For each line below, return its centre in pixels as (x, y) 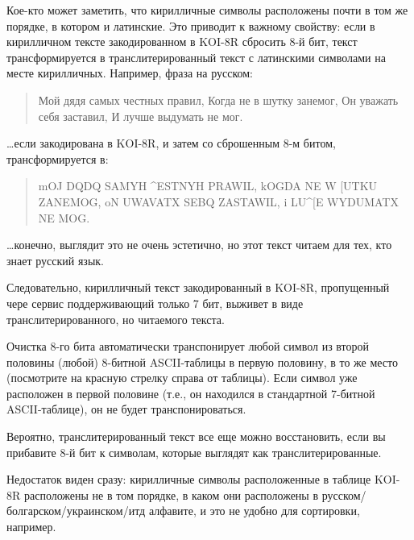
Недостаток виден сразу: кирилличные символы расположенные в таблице (189, 479)
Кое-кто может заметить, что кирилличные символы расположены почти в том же (207, 10)
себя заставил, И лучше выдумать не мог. (141, 116)
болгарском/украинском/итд (76, 511)
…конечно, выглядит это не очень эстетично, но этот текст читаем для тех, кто (199, 245)
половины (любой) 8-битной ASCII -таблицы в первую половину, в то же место (202, 361)
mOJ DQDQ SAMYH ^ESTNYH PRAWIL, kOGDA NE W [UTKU (208, 186)
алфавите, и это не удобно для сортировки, (254, 511)
